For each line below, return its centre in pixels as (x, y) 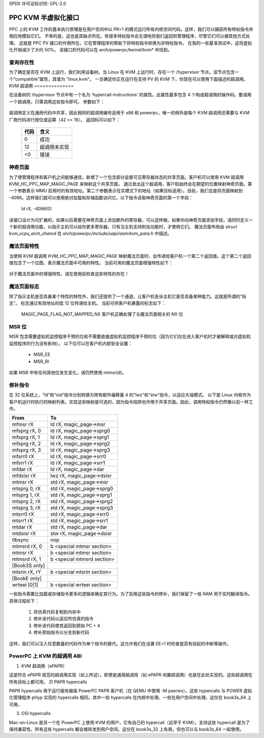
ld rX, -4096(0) (37, 209)
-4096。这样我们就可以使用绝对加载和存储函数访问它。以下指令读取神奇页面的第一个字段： (101, 198)
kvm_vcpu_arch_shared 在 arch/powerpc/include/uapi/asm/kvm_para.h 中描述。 (90, 234)
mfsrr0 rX (23, 456)
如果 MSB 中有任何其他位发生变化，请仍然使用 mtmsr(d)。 (68, 372)
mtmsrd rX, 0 (27, 546)
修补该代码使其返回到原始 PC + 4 (67, 626)
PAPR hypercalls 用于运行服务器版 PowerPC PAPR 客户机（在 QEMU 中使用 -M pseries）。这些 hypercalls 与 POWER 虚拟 (131, 691)
